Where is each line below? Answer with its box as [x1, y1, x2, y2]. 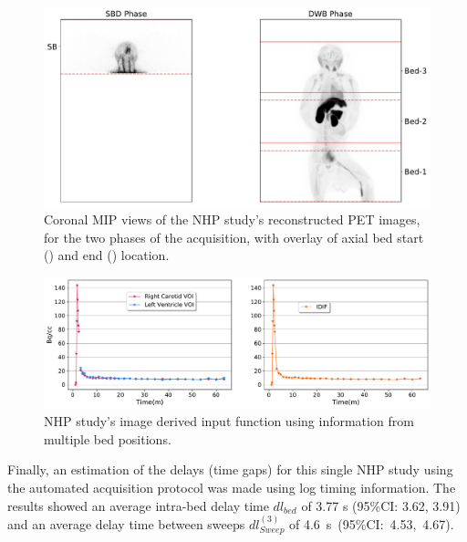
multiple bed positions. [44, 429, 171, 448]
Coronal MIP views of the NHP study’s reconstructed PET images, [44, 210, 420, 229]
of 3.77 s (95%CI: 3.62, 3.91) [301, 495, 461, 515]
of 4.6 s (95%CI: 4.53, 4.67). [289, 515, 454, 534]
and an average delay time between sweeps [7, 515, 245, 534]
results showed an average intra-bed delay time [7, 495, 269, 515]
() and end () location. [44, 245, 170, 265]
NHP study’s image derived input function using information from [44, 412, 414, 431]
